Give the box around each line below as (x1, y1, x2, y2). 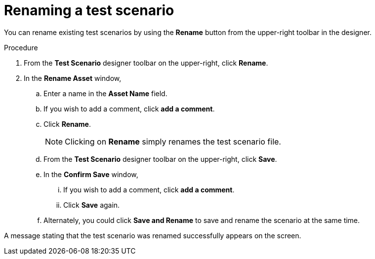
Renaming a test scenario (4, 2, 174, 19)
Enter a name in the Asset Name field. (43, 89, 167, 98)
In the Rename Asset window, (24, 74, 122, 82)
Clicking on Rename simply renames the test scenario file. (65, 136, 281, 147)
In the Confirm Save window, (43, 170, 138, 179)
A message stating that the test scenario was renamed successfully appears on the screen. (4, 231, 301, 240)
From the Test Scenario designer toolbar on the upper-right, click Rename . (24, 58, 268, 67)
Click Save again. (63, 200, 120, 209)
